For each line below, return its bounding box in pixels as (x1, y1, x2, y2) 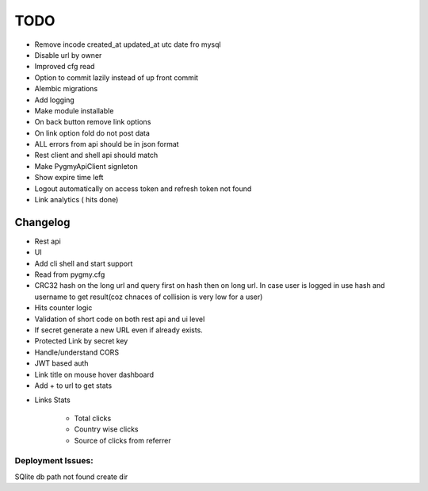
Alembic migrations (34, 84, 98, 94)
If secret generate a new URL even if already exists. (34, 325, 204, 335)
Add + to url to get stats (34, 381, 113, 390)
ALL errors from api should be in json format (34, 140, 179, 149)
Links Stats (34, 395, 71, 405)
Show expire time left (34, 173, 104, 182)
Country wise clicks (74, 424, 139, 434)
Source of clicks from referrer (74, 435, 172, 445)
